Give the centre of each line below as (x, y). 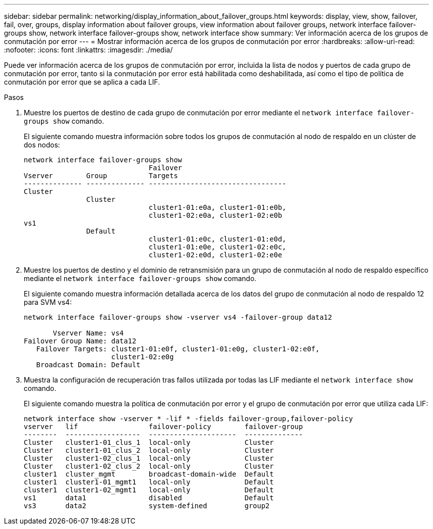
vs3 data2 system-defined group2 (147, 506)
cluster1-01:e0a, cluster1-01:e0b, (217, 207)
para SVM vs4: (48, 302)
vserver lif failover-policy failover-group (163, 427)
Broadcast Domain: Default (88, 365)
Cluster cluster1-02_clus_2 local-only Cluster (149, 466)
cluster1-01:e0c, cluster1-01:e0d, (217, 239)
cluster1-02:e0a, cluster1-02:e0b (215, 215)
